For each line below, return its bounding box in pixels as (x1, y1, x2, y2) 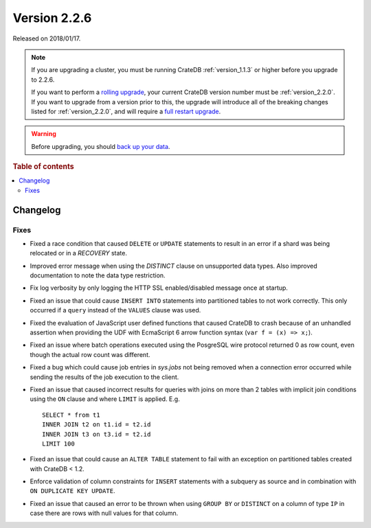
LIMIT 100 (42, 439, 75, 448)
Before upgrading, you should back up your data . (31, 142, 170, 150)
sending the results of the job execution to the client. (30, 373, 179, 381)
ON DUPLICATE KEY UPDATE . (30, 487, 115, 495)
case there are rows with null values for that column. (30, 509, 179, 518)
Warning (31, 130, 56, 138)
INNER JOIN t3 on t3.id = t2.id (42, 430, 151, 438)
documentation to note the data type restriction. (30, 271, 166, 279)
